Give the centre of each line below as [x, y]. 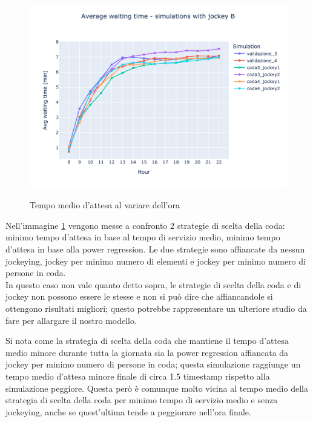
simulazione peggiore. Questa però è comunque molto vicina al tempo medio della [157, 388]
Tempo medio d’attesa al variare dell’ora [105, 205]
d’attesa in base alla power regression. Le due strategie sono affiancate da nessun [155, 249]
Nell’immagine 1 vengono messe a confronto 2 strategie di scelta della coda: [145, 225]
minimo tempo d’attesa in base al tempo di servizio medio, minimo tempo [143, 237]
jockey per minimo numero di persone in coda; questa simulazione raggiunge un [153, 364]
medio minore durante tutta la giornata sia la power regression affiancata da [147, 352]
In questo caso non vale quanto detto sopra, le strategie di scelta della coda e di [153, 284]
